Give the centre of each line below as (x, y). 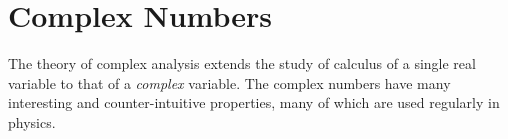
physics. (32, 121)
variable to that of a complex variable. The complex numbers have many (229, 82)
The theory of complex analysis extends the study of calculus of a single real (242, 63)
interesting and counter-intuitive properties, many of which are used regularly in (254, 102)
